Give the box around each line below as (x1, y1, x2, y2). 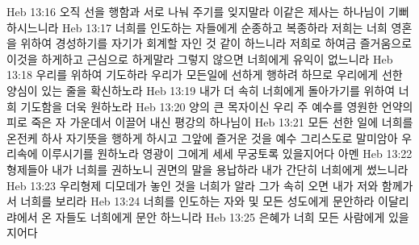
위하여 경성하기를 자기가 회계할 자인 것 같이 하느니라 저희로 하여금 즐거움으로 (20, 35, 413, 52)
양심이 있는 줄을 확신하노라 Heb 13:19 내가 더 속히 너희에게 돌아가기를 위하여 (6, 81, 396, 98)
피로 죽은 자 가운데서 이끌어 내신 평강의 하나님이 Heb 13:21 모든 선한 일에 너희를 (6, 114, 413, 131)
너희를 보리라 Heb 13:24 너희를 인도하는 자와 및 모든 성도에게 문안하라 (20, 193, 375, 210)
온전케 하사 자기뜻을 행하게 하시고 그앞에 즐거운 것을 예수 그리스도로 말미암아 (6, 129, 398, 146)
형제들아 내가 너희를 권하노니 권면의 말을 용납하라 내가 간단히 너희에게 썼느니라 (6, 160, 409, 177)
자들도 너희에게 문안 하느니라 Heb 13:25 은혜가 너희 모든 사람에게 (55, 208, 385, 225)
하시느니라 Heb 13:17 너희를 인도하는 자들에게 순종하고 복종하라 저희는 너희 (6, 19, 388, 35)
